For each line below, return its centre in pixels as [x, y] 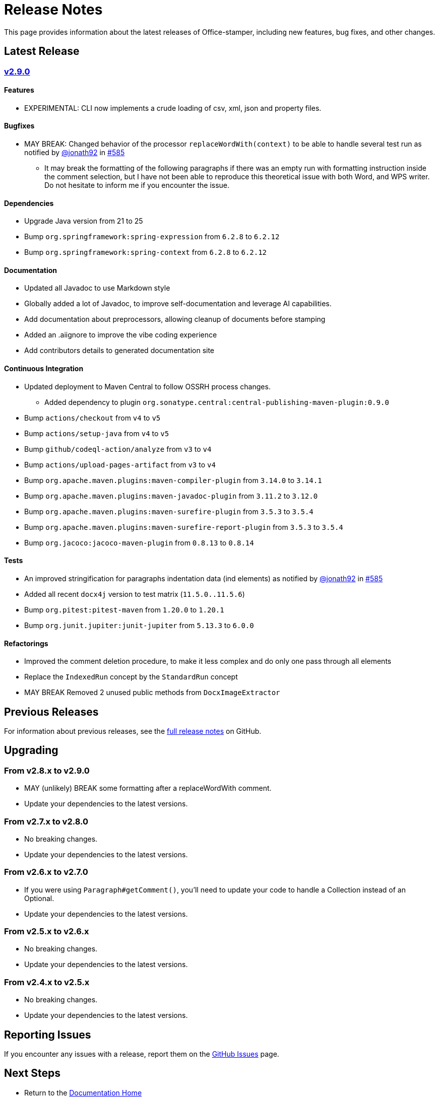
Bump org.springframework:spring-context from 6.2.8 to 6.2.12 [146, 252]
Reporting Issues [48, 1035]
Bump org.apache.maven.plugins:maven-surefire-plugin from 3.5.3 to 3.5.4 [169, 511]
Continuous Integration [44, 369]
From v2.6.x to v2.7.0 [46, 872]
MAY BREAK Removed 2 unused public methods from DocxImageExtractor [152, 693]
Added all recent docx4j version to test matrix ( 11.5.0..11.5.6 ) [135, 594]
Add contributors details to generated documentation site [119, 351]
